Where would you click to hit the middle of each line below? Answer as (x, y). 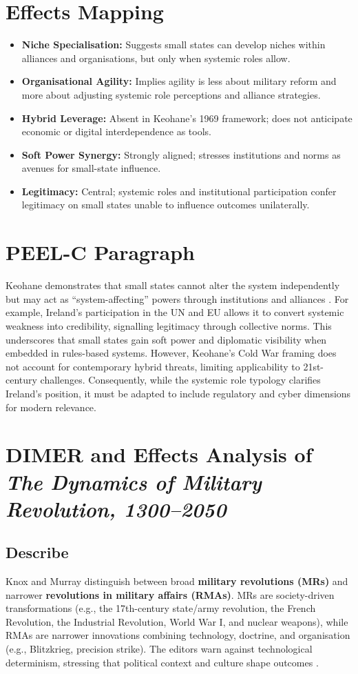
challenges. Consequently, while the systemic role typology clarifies (180, 380)
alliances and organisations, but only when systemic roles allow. (156, 58)
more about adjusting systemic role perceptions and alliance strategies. (171, 94)
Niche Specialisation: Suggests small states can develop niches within (173, 44)
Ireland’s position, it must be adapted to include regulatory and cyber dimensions (178, 393)
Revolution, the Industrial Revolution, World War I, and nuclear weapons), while (177, 621)
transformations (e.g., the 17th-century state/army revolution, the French (161, 608)
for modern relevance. (51, 407)
